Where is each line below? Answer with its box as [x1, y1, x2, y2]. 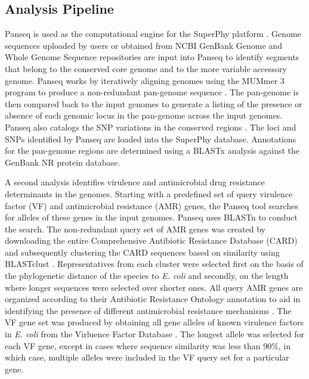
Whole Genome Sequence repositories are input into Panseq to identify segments [5, 51, 299, 63]
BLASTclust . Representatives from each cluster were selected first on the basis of [5, 257, 304, 270]
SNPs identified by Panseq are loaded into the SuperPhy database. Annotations [5, 132, 296, 145]
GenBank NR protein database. [5, 156, 120, 168]
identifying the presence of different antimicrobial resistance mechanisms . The [5, 304, 292, 316]
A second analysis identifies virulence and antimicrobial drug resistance [5, 176, 265, 188]
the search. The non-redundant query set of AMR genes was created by [5, 222, 265, 235]
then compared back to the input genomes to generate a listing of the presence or [5, 97, 302, 110]
